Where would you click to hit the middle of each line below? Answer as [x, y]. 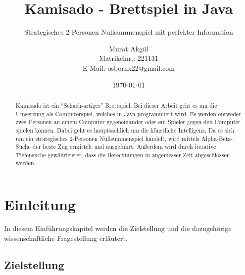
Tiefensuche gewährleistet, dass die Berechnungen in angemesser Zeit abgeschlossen [123, 155]
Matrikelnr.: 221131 [129, 58]
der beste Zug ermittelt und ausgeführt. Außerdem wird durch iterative [124, 147]
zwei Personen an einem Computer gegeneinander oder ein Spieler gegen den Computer [128, 122]
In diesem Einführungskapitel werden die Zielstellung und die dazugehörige [118, 228]
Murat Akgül [129, 48]
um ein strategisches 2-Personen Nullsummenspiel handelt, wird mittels [107, 138]
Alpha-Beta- [217, 138]
